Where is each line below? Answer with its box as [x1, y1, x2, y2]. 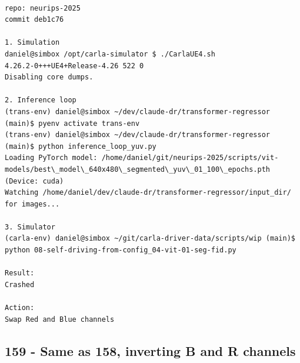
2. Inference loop [5, 96, 76, 105]
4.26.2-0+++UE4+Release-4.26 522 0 [5, 61, 144, 70]
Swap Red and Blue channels [5, 315, 115, 324]
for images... [5, 199, 60, 208]
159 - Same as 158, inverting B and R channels [5, 341, 296, 359]
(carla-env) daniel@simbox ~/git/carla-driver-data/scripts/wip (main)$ [5, 234, 295, 243]
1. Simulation [5, 38, 60, 47]
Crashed [5, 280, 35, 289]
